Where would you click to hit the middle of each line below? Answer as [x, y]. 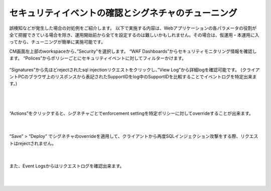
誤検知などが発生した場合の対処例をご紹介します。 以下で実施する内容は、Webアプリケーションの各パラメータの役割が [133, 28]
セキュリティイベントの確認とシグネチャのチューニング [123, 13]
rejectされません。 [37, 143]
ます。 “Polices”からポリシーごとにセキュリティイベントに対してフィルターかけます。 [98, 58]
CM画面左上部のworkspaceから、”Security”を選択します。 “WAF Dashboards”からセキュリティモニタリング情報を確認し [133, 51]
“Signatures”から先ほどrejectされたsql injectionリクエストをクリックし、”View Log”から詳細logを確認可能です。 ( [126, 70]
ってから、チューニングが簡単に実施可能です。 [57, 42]
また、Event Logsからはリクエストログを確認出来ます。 [67, 166]
